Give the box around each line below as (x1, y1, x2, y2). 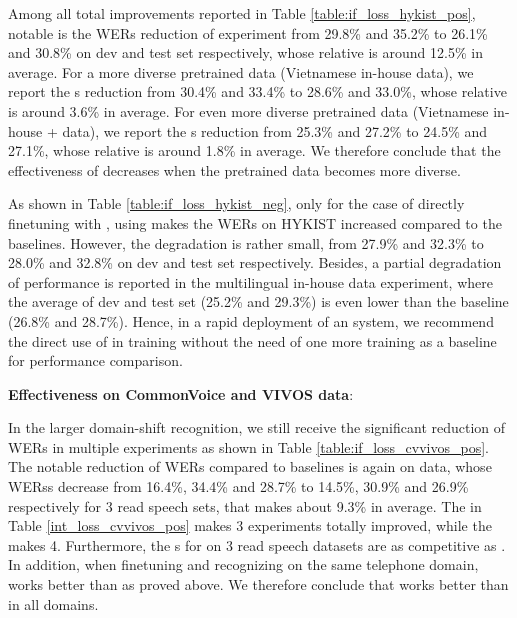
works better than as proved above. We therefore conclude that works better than (8, 574, 509, 595)
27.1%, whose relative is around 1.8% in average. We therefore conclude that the (8, 140, 501, 161)
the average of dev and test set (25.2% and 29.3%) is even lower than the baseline (8, 291, 509, 312)
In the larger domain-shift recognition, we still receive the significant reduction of (8, 417, 506, 438)
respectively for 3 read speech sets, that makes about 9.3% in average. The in (8, 495, 482, 516)
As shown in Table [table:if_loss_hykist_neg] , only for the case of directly (8, 193, 465, 214)
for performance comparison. (8, 350, 183, 371)
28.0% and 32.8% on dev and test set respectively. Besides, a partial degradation (8, 252, 502, 273)
